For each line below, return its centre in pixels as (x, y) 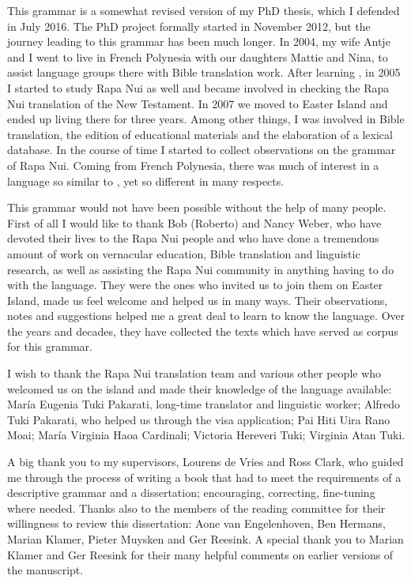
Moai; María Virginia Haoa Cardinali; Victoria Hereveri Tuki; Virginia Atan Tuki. (206, 435)
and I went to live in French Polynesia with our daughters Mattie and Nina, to (198, 56)
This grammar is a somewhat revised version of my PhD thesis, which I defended (204, 10)
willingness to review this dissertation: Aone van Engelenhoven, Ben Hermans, (196, 523)
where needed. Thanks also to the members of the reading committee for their (196, 508)
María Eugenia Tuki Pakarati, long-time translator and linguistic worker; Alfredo (204, 404)
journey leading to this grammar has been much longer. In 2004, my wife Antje (199, 41)
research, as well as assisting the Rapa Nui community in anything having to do (201, 269)
